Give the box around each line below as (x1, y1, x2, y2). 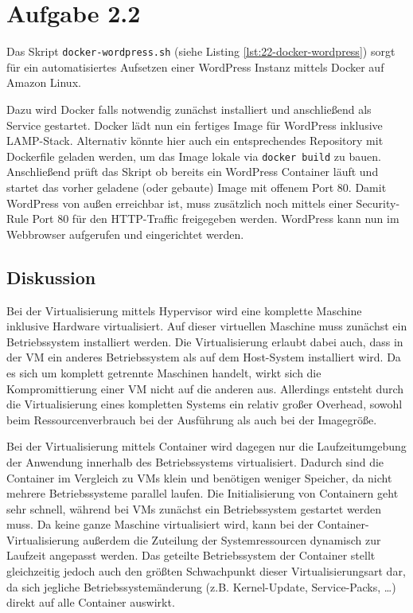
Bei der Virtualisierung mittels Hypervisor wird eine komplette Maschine (6, 302, 362, 318)
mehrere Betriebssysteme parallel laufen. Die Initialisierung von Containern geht (6, 485, 399, 502)
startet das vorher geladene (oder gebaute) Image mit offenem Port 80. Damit (6, 179, 387, 195)
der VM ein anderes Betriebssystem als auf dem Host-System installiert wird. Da (6, 349, 401, 365)
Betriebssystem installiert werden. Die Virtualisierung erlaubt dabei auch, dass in (6, 333, 403, 349)
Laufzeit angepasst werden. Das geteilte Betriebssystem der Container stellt (6, 547, 376, 564)
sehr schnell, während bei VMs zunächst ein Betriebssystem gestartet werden (6, 500, 382, 517)
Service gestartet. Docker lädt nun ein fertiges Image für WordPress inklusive (6, 116, 383, 133)
